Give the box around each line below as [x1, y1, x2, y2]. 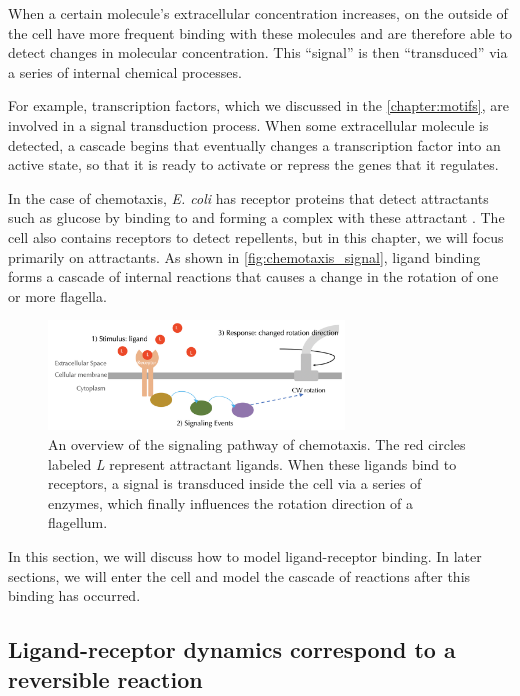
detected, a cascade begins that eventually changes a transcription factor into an [8, 134, 501, 155]
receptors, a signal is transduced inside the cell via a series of [48, 473, 422, 494]
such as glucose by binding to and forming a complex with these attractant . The [8, 207, 505, 228]
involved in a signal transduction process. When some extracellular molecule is [8, 114, 489, 135]
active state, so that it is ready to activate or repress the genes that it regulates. [8, 154, 499, 175]
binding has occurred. [8, 585, 141, 606]
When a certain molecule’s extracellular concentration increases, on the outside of [8, 3, 508, 23]
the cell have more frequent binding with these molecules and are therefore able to [8, 22, 512, 43]
